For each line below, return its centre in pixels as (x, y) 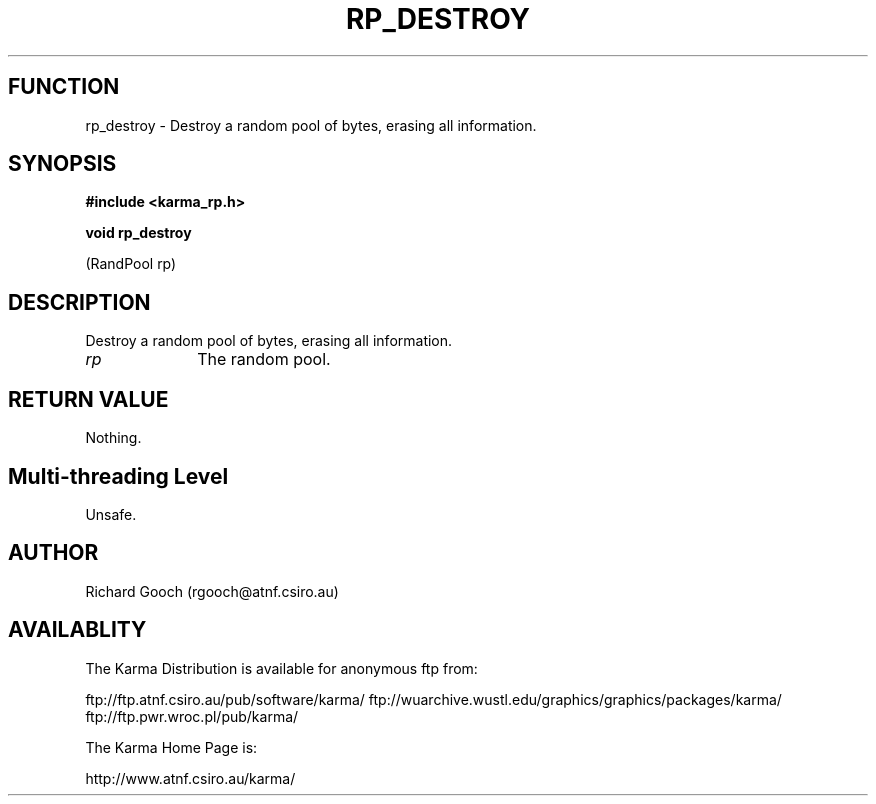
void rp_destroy (138, 233)
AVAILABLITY (77, 630)
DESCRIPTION (79, 302)
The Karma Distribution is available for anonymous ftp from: (281, 668)
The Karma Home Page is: (171, 747)
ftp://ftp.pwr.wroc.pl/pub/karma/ (192, 716)
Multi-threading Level (118, 476)
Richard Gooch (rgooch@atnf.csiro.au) (212, 591)
